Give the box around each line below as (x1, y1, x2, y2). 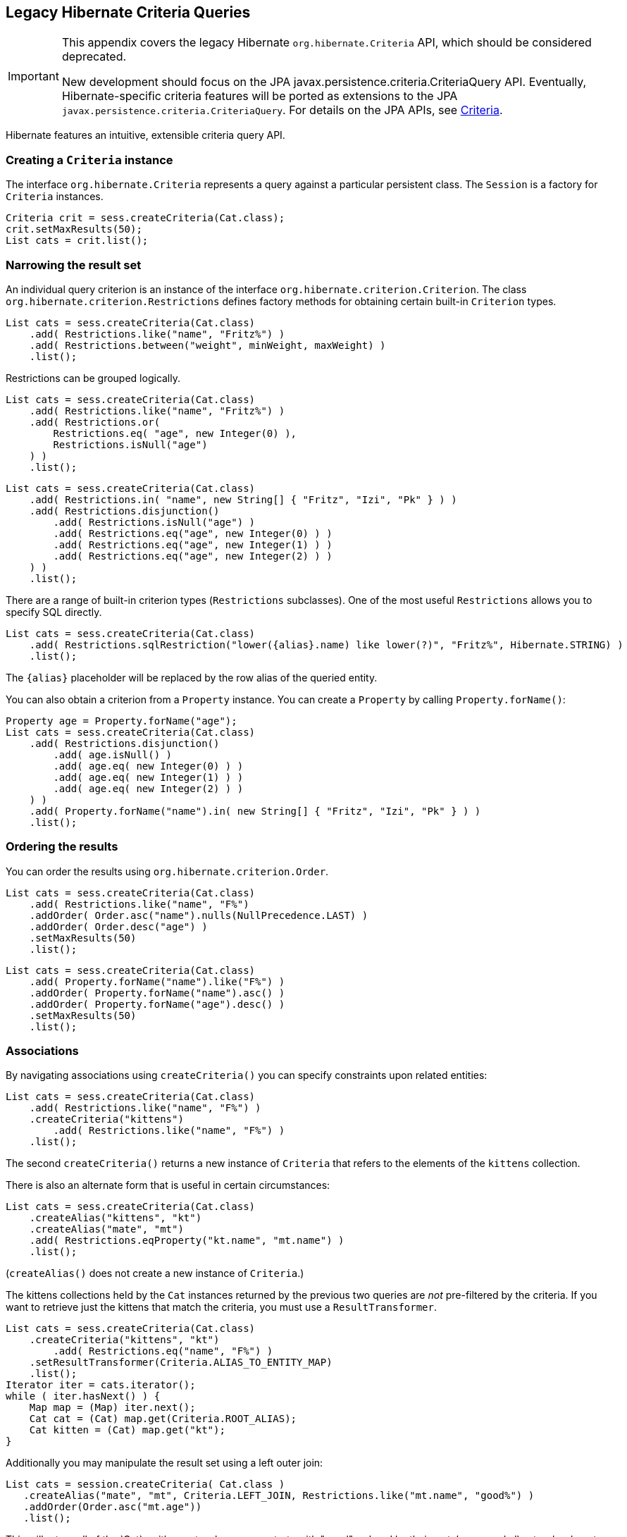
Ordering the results (6, 839, 118, 854)
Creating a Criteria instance (6, 152, 173, 167)
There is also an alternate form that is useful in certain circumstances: (6, 1179, 330, 1192)
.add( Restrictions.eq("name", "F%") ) (53, 1345, 273, 1357)
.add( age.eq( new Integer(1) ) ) (53, 771, 244, 783)
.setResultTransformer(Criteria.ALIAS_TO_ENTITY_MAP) (29, 1357, 333, 1369)
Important (8, 69, 59, 84)
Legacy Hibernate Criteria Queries (6, 4, 251, 21)
